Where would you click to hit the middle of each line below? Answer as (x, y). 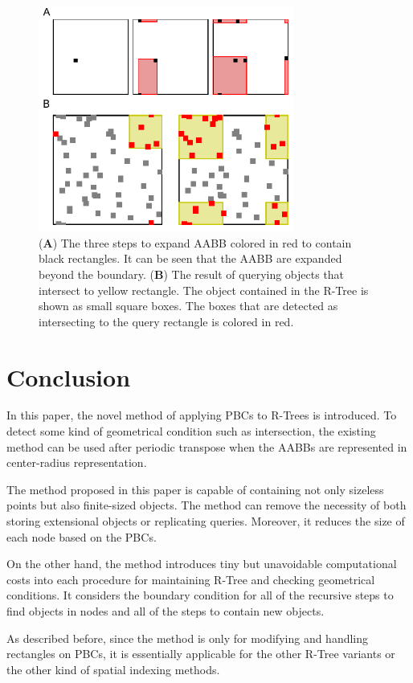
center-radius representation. (77, 462)
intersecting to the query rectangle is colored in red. (166, 321)
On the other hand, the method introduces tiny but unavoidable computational (202, 564)
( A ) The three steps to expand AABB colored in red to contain (195, 242)
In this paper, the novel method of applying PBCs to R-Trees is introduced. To (202, 415)
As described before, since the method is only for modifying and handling (188, 638)
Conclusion (69, 376)
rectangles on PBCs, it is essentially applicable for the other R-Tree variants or (201, 654)
